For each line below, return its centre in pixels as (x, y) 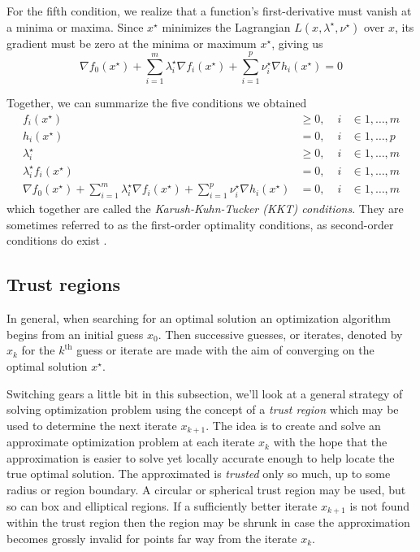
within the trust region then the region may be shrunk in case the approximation (208, 522)
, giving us (297, 43)
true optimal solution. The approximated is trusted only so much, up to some (199, 474)
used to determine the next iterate (92, 425)
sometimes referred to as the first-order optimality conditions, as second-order (200, 224)
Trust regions (63, 284)
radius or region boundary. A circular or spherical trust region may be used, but (206, 489)
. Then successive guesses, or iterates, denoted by (280, 334)
